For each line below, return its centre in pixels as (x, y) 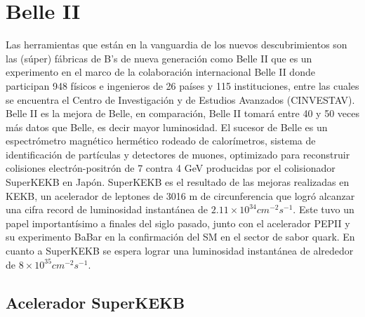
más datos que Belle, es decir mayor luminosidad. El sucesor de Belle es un (167, 127)
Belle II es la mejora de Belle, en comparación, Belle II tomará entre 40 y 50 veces (182, 113)
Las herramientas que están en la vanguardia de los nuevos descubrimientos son (177, 45)
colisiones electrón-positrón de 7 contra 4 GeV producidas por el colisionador (171, 168)
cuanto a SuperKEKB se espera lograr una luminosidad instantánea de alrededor (180, 251)
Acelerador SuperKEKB (95, 302)
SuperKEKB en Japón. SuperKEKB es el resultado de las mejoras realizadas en (178, 182)
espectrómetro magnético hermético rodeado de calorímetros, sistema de (161, 141)
